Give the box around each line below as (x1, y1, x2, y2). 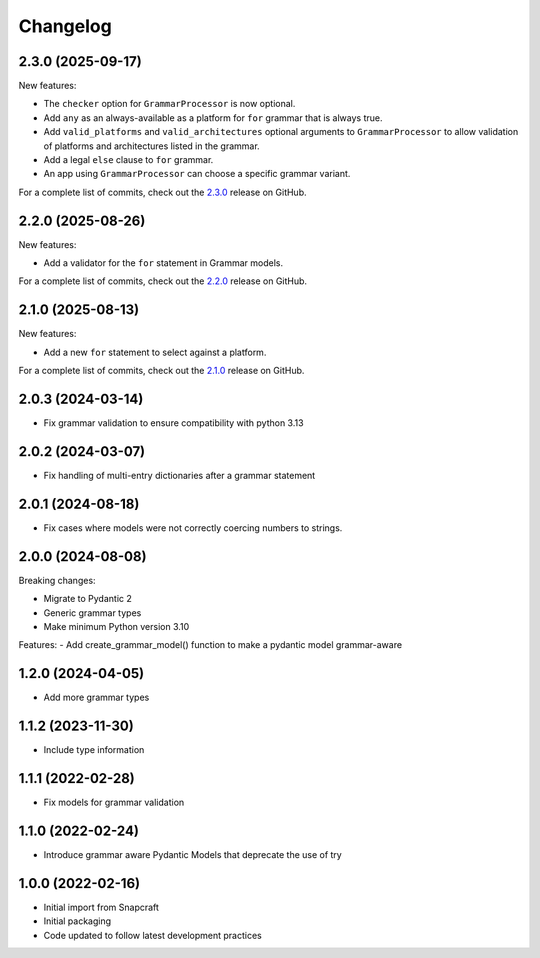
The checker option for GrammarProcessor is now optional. (43, 98, 296, 110)
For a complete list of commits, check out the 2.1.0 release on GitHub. (18, 365, 305, 377)
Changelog (18, 15, 112, 37)
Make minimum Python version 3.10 (43, 620, 190, 632)
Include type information (43, 744, 145, 756)
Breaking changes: (18, 574, 96, 586)
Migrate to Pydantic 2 (43, 593, 132, 605)
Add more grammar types (43, 691, 150, 704)
